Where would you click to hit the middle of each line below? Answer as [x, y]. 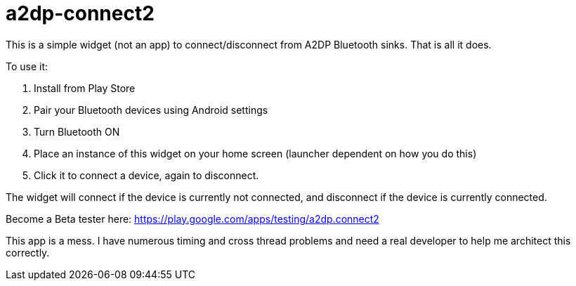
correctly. [28, 252]
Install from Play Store [85, 88]
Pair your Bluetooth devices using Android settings [151, 110]
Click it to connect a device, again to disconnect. [146, 175]
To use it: [27, 66]
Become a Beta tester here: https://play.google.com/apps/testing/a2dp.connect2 [192, 219]
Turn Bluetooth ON [77, 131]
